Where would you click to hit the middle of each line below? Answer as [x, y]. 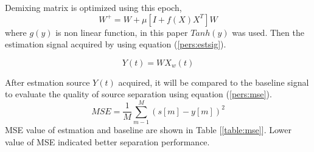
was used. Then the [268, 32]
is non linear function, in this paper [122, 32]
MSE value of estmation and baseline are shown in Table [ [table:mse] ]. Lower [148, 130]
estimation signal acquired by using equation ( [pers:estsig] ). [116, 44]
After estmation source [47, 82]
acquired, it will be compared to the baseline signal [214, 82]
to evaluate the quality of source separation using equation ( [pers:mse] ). [138, 94]
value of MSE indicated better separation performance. [107, 141]
